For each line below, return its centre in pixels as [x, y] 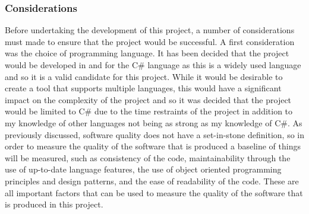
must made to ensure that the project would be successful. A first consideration [150, 41]
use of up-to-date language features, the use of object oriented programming [143, 169]
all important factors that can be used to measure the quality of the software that [154, 192]
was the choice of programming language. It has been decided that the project [147, 53]
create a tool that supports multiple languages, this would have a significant [143, 88]
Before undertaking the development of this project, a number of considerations [150, 30]
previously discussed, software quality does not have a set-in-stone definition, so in [154, 134]
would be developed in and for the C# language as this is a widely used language [153, 65]
